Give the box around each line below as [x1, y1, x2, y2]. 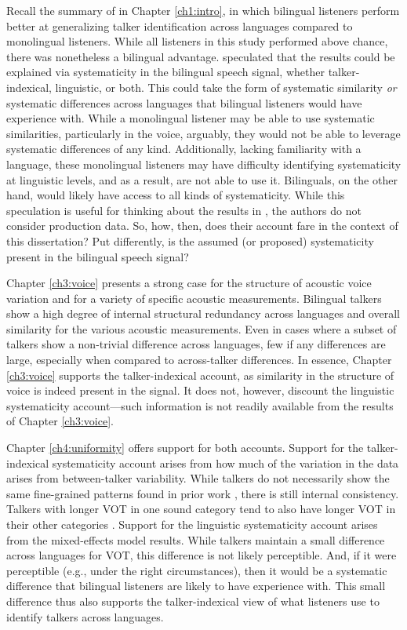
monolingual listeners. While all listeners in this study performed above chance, [6, 33, 388, 49]
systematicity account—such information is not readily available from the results [6, 397, 394, 413]
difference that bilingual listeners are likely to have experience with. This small [6, 577, 386, 594]
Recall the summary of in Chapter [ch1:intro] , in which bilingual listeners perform [6, 2, 400, 18]
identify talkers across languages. [6, 608, 164, 625]
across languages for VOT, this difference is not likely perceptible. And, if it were [6, 547, 397, 563]
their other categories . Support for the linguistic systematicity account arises [6, 516, 378, 532]
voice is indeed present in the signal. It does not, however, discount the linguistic [6, 382, 394, 399]
